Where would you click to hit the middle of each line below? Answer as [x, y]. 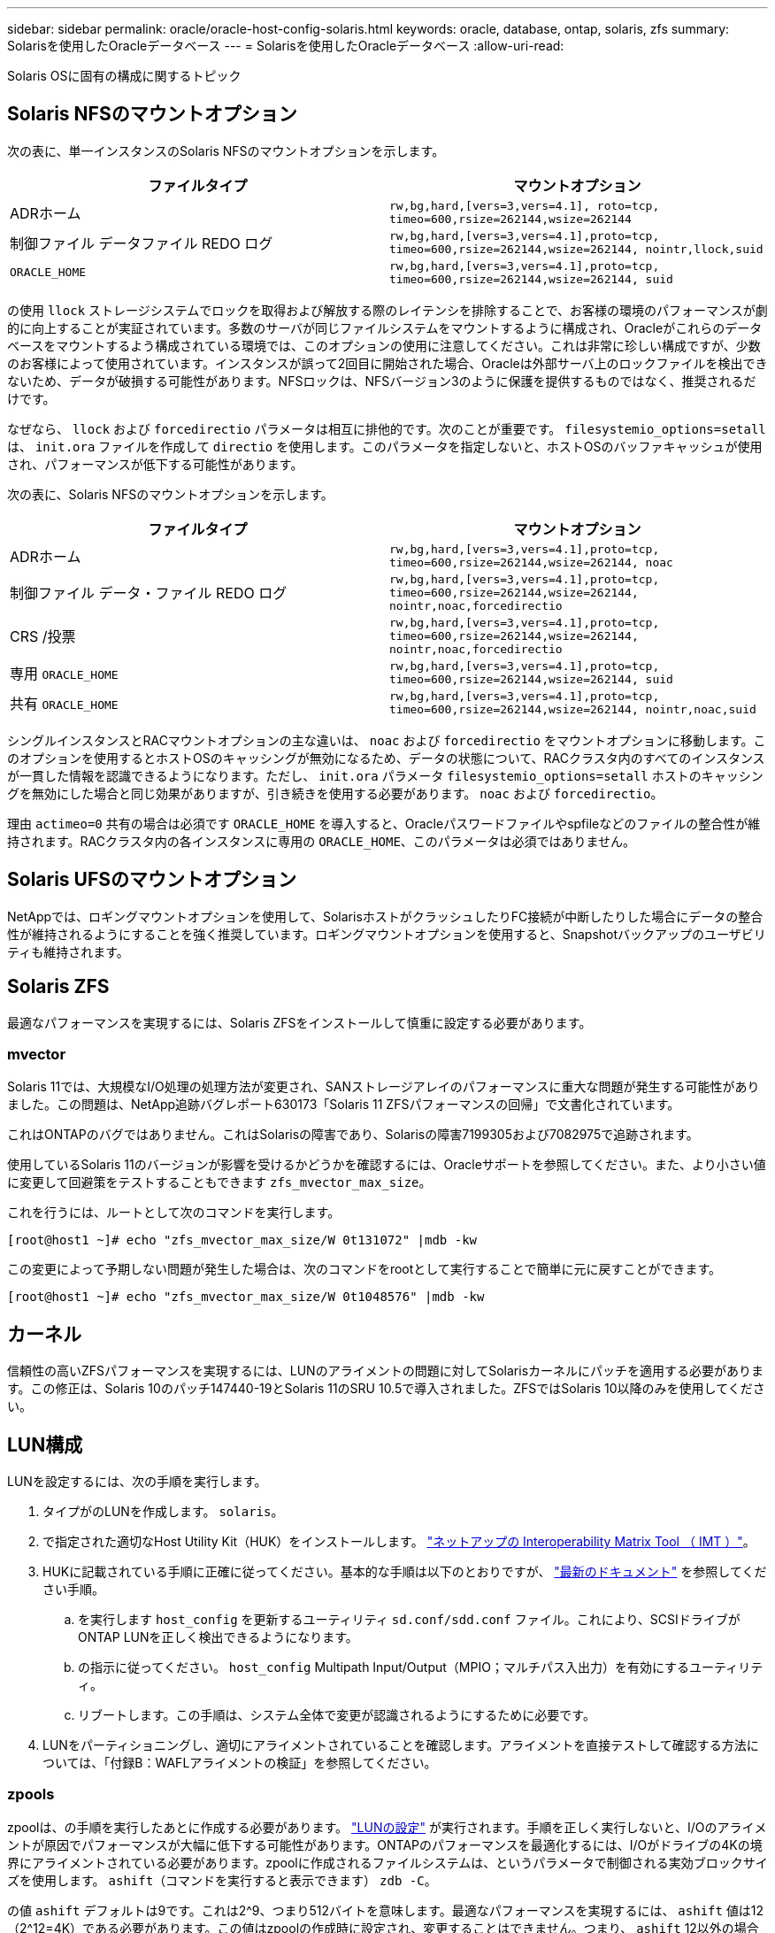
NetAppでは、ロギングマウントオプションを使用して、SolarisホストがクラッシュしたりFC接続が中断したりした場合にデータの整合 [385, 916]
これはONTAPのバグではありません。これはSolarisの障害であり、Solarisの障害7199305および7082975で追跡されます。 [353, 1135]
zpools [31, 1794]
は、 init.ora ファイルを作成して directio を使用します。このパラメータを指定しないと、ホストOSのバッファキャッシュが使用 [385, 446]
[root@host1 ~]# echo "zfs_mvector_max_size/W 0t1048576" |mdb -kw [246, 1297]
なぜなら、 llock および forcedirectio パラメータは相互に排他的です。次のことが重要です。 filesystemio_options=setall [387, 428]
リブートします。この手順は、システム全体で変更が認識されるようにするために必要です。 [337, 1714]
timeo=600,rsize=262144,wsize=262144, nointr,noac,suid [573, 709]
